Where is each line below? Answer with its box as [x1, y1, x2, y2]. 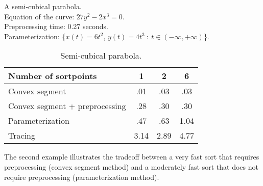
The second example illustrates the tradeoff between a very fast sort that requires [4, 151, 259, 162]
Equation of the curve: [4, 11, 75, 21]
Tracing [8, 129, 35, 142]
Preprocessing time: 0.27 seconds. [4, 21, 108, 32]
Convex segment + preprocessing [8, 100, 126, 112]
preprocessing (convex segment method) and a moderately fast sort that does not [4, 161, 258, 172]
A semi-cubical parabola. [4, 1, 82, 11]
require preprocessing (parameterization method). [4, 171, 159, 182]
